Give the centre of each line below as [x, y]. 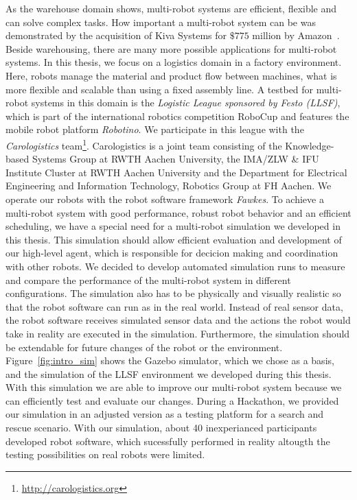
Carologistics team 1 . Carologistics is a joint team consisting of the [144, 144]
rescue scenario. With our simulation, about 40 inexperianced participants [161, 428]
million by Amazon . [296, 35]
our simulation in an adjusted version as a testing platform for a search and [165, 414]
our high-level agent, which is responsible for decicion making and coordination [172, 253]
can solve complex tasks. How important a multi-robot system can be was [161, 22]
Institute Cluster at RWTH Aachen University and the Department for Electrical [176, 172]
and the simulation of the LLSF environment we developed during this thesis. [169, 373]
